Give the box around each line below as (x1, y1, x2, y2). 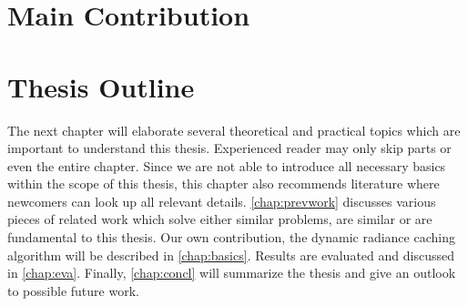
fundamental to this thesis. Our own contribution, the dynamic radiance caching (7, 228, 455, 247)
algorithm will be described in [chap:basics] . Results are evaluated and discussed (7, 245, 454, 264)
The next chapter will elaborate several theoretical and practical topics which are (7, 120, 461, 139)
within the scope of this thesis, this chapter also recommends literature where (7, 174, 440, 193)
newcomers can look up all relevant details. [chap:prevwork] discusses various (7, 191, 436, 210)
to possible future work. (7, 280, 139, 300)
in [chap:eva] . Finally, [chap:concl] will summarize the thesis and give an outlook (7, 263, 456, 282)
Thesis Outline (7, 67, 195, 105)
